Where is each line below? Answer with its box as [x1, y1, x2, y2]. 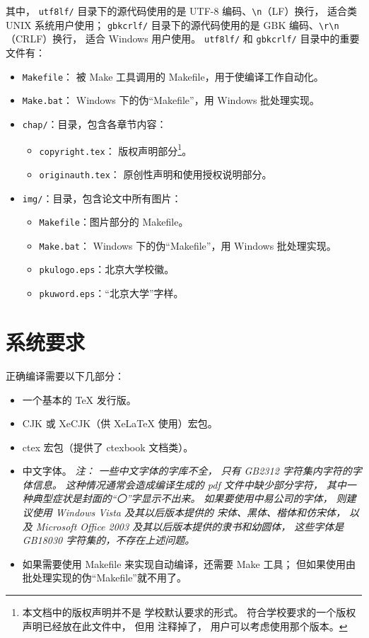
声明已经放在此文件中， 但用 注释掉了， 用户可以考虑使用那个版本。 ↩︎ [22, 618, 348, 633]
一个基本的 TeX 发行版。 [22, 392, 136, 407]
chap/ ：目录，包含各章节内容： [22, 116, 167, 131]
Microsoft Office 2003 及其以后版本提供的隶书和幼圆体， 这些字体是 [35, 518, 344, 533]
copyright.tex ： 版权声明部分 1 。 [39, 141, 192, 158]
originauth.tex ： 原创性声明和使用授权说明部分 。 [39, 166, 272, 181]
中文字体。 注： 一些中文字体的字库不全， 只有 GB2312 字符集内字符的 [22, 463, 352, 478]
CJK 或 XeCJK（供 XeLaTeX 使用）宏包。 [22, 416, 218, 431]
